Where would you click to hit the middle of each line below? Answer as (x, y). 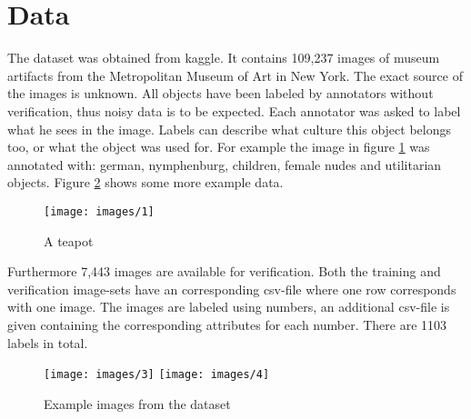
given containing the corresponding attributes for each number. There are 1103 (227, 324)
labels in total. (48, 342)
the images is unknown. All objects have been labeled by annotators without (220, 93)
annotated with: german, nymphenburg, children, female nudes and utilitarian (225, 164)
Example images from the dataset (137, 403)
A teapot (69, 240)
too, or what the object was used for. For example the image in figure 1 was (219, 147)
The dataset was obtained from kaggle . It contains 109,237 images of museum (224, 58)
